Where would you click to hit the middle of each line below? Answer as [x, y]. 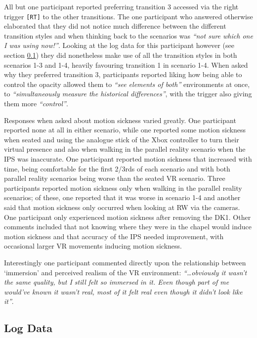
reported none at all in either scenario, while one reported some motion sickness [125, 130]
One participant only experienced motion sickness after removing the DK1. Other [128, 217]
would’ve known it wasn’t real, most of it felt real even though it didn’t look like [123, 291]
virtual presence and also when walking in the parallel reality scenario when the [125, 149]
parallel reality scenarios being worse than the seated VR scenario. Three [115, 178]
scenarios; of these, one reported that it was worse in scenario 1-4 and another [122, 197]
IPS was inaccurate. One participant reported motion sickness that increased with [128, 158]
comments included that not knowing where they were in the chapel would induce [128, 227]
